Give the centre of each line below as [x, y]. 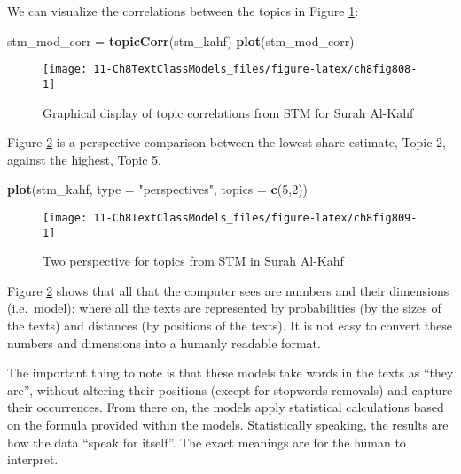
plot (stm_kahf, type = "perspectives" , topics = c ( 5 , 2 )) [158, 189]
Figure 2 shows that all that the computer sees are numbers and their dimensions [228, 290]
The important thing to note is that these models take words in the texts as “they [230, 373]
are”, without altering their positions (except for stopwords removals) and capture [230, 389]
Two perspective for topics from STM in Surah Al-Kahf [193, 261]
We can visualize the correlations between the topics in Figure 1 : [183, 11]
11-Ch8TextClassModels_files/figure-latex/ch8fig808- [255, 70]
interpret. [33, 459]
